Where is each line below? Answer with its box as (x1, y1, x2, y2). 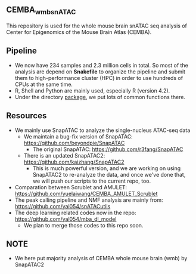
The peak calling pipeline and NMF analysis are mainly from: (14, 196, 163, 204)
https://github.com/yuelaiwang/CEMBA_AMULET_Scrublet (14, 190, 158, 197)
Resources (6, 110, 47, 121)
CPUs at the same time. (14, 81, 73, 88)
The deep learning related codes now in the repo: (14, 209, 136, 216)
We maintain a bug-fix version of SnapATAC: (23, 133, 133, 140)
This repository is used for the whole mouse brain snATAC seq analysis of (6, 22, 188, 29)
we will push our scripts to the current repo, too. (32, 177, 151, 184)
